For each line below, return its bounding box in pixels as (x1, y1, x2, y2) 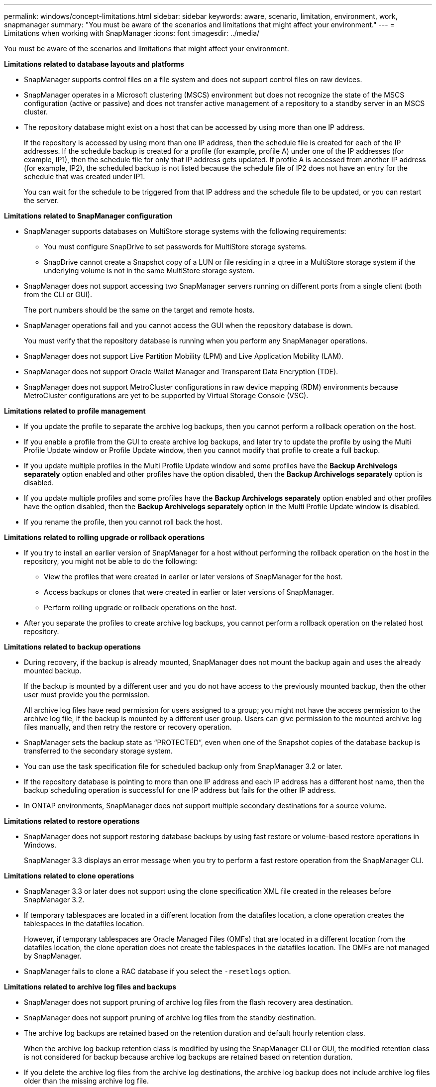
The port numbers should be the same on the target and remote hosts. (24, 306, 255, 314)
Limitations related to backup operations (4, 643, 141, 651)
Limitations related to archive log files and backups (4, 982, 177, 991)
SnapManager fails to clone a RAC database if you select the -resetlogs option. (24, 967, 291, 976)
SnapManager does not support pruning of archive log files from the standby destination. (24, 1013, 316, 1022)
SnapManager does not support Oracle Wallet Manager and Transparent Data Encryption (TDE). (24, 367, 338, 376)
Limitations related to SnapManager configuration (4, 212, 173, 220)
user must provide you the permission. (24, 690, 150, 699)
